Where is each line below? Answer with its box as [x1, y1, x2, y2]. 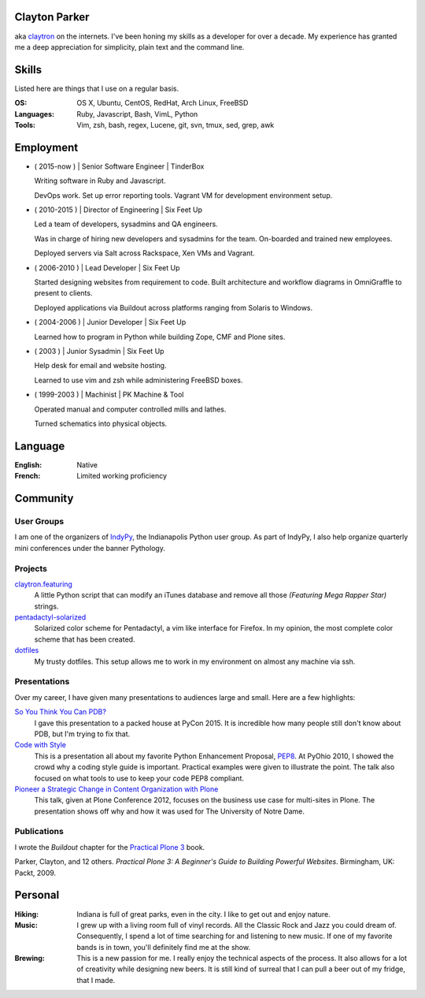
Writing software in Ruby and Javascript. [34, 176, 166, 185]
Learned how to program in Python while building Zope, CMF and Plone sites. [34, 332, 286, 341]
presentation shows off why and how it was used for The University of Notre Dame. [34, 806, 305, 816]
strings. [34, 601, 59, 611]
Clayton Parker [14, 10, 90, 24]
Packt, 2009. [14, 868, 57, 877]
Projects [14, 563, 47, 574]
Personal [14, 888, 60, 902]
